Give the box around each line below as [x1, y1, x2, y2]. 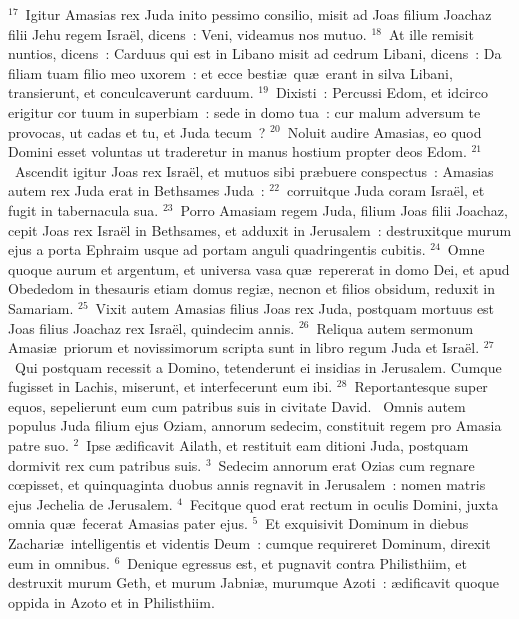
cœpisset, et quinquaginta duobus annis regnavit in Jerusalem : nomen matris [8, 474, 486, 495]
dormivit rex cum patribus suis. [8, 454, 202, 475]
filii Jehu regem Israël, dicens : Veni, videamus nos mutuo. [8, 23, 367, 44]
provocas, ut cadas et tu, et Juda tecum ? [8, 121, 266, 142]
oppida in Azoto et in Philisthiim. [8, 591, 215, 612]
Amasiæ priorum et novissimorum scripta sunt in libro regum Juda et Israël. [8, 337, 480, 358]
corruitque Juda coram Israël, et [286, 180, 485, 201]
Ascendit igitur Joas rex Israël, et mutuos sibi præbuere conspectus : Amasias [14, 160, 494, 181]
